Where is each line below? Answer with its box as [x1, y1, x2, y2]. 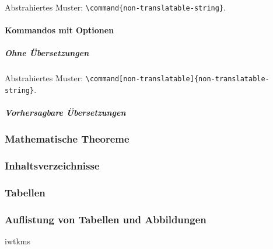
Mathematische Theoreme [5, 132, 129, 146]
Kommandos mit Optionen [5, 24, 114, 36]
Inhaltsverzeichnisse [5, 158, 100, 173]
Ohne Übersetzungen [5, 47, 89, 59]
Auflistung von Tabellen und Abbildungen [5, 212, 206, 226]
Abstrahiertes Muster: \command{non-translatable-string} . [5, 1, 226, 13]
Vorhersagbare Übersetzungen [5, 106, 126, 119]
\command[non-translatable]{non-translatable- [85, 75, 269, 84]
